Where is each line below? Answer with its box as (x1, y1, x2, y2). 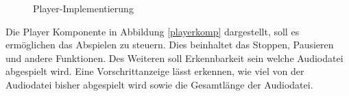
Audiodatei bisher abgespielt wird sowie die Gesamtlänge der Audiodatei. (5, 77, 313, 91)
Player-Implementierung (33, 1, 134, 15)
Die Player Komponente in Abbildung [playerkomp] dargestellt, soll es (5, 24, 300, 38)
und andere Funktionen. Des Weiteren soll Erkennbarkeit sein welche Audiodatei (5, 50, 344, 65)
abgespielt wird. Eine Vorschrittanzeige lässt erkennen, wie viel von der (5, 64, 304, 78)
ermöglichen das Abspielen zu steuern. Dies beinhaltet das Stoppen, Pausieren (5, 37, 334, 52)
